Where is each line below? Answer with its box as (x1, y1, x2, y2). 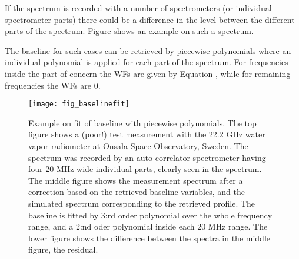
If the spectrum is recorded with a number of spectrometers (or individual (5, 2, 272, 14)
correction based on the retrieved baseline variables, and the (28, 186, 245, 198)
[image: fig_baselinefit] (28, 100, 129, 109)
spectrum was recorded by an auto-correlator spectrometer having (28, 151, 266, 163)
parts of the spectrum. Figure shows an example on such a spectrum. (5, 25, 254, 37)
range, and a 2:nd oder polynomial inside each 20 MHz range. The (28, 220, 268, 233)
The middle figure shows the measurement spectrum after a (28, 174, 243, 186)
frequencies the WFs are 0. (5, 79, 101, 91)
